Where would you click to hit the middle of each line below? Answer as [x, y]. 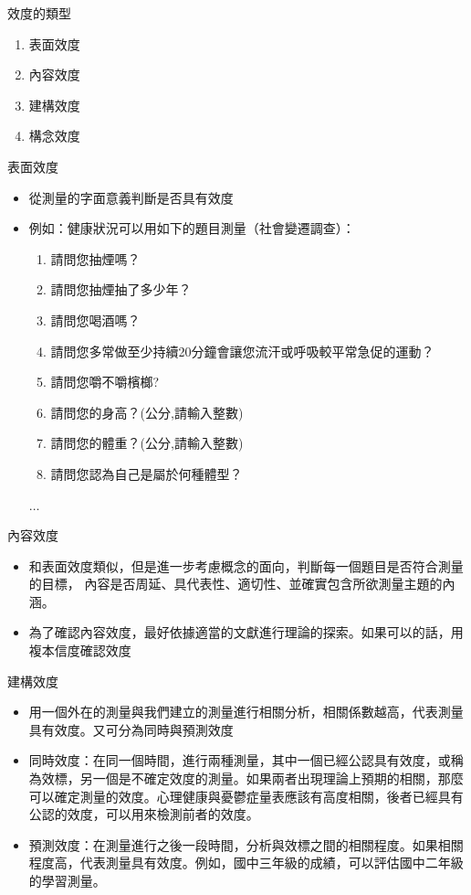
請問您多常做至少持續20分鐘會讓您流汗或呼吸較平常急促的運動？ [242, 351]
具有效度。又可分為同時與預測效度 [131, 729]
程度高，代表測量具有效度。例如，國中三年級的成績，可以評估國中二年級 [246, 863]
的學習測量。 [67, 880]
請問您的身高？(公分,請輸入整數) [147, 412]
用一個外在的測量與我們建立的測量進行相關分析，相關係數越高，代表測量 [246, 712]
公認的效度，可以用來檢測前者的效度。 [144, 814]
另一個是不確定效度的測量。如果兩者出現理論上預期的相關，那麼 [272, 778]
